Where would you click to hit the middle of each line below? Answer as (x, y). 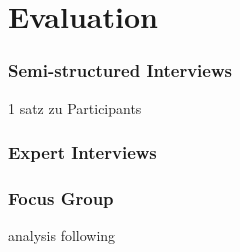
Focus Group (61, 197)
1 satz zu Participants (75, 107)
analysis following (62, 235)
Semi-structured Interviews (120, 70)
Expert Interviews (82, 152)
